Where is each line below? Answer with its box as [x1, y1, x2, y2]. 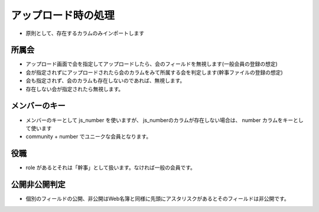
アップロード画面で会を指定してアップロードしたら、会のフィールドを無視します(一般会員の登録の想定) [25, 60, 278, 68]
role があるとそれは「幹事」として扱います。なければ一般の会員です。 [25, 164, 196, 171]
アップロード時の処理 [11, 9, 115, 22]
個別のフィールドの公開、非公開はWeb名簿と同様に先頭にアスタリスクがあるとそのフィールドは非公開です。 [25, 195, 289, 203]
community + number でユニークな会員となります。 [25, 133, 152, 140]
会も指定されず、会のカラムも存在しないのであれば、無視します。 [25, 77, 185, 84]
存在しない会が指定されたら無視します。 [25, 85, 124, 92]
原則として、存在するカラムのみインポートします [25, 30, 145, 37]
